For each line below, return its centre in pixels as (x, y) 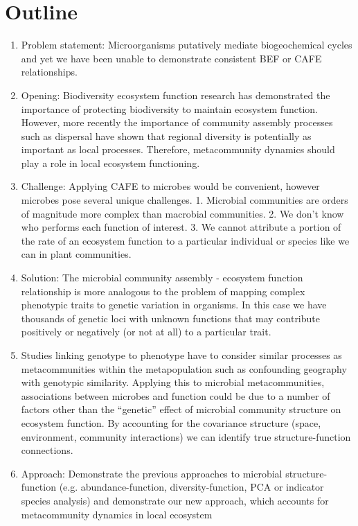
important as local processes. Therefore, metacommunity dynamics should (178, 149)
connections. (47, 450)
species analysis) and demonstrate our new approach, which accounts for (175, 500)
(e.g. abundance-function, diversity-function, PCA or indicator (191, 487)
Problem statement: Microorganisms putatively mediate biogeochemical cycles (187, 45)
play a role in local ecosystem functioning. (110, 163)
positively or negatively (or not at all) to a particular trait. (146, 332)
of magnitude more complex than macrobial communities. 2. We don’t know (182, 213)
